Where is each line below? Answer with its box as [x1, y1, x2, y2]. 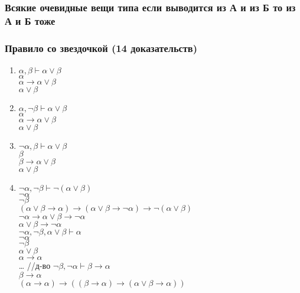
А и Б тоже [5, 13, 56, 28]
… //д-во [18, 259, 51, 271]
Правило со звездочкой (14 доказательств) [5, 40, 197, 55]
